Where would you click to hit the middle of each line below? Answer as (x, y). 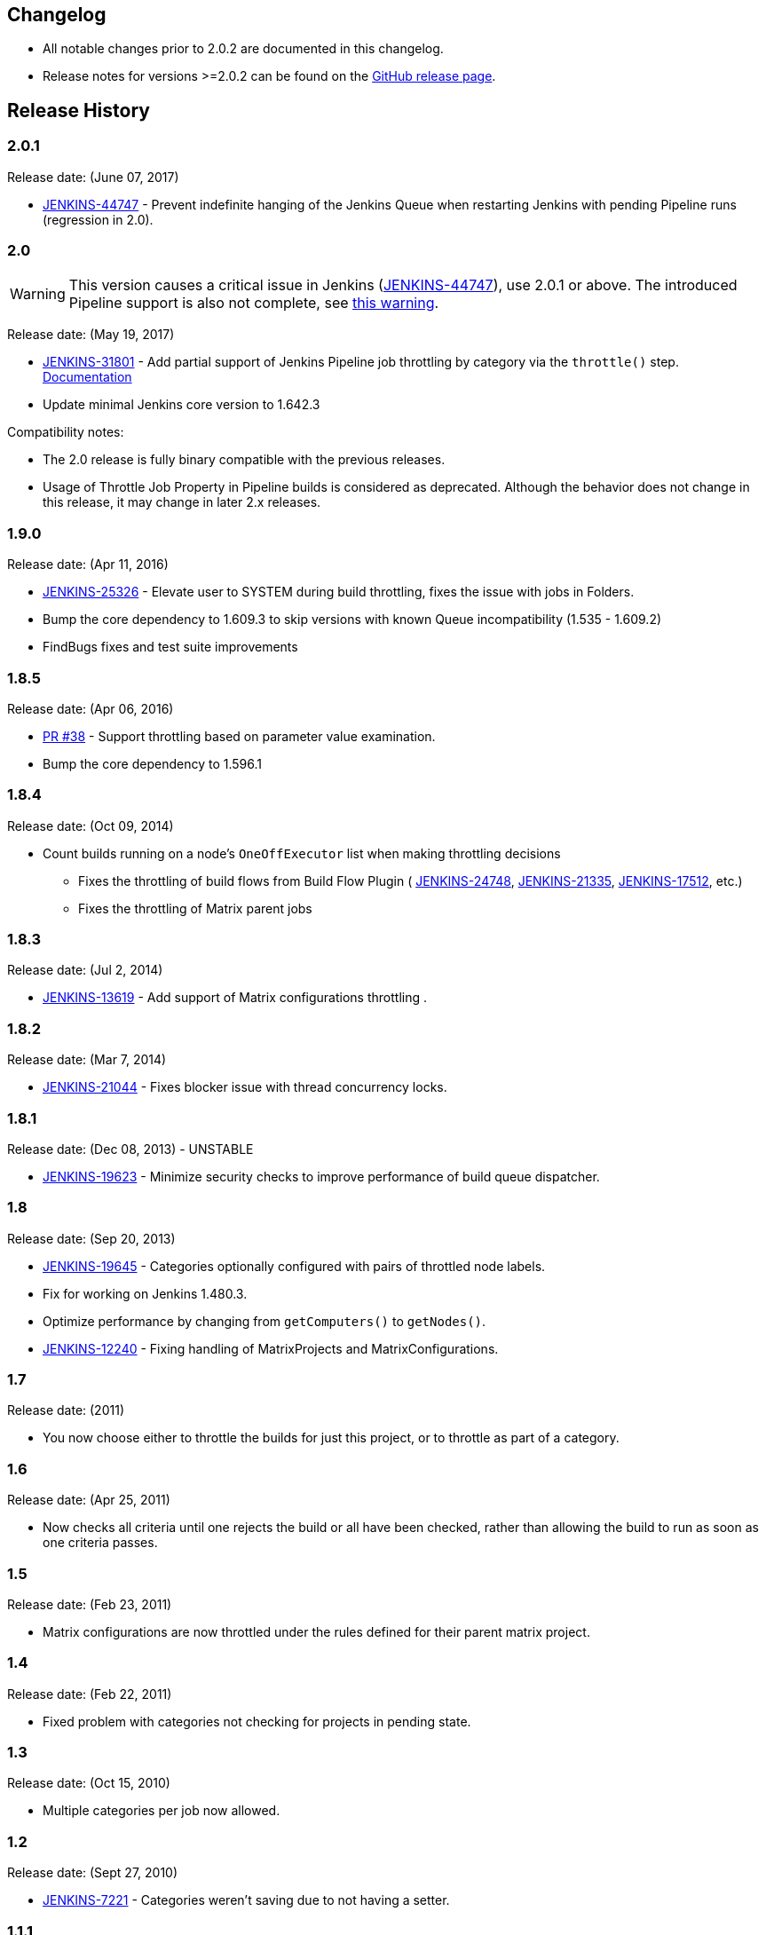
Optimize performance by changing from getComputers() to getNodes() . (265, 1321)
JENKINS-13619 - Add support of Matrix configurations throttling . (235, 998)
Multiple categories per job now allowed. (162, 1811)
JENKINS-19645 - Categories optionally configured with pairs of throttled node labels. (294, 1266)
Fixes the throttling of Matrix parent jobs (195, 908)
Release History (79, 110)
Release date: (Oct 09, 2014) (91, 825)
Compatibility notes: (66, 432)
